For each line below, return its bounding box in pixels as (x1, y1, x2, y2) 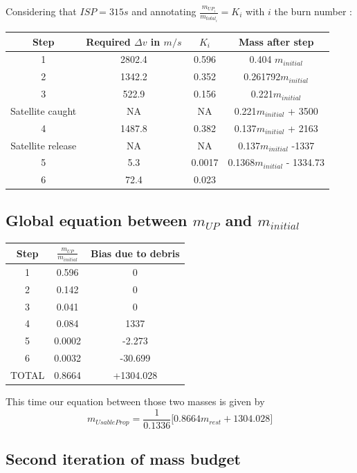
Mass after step (238, 34, 314, 48)
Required (86, 34, 131, 48)
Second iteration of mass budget (6, 448, 241, 470)
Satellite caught (10, 103, 77, 118)
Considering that (6, 4, 77, 18)
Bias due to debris (91, 245, 180, 260)
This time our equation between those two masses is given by (6, 393, 265, 408)
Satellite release (10, 138, 77, 152)
